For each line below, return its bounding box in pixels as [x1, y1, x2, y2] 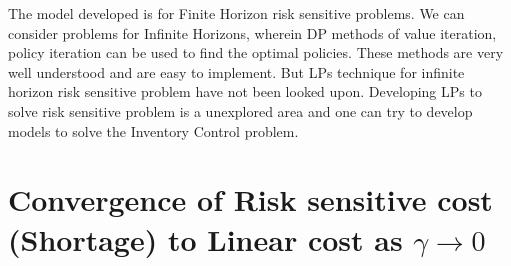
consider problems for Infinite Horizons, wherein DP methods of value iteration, [8, 22, 497, 43]
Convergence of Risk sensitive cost [8, 179, 493, 220]
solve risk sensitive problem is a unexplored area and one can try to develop [8, 100, 473, 121]
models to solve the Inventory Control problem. [8, 120, 299, 141]
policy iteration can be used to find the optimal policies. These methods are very [8, 42, 504, 63]
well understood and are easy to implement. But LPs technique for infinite [8, 61, 465, 82]
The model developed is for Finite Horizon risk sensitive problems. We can [8, 3, 465, 23]
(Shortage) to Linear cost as [8, 218, 403, 259]
